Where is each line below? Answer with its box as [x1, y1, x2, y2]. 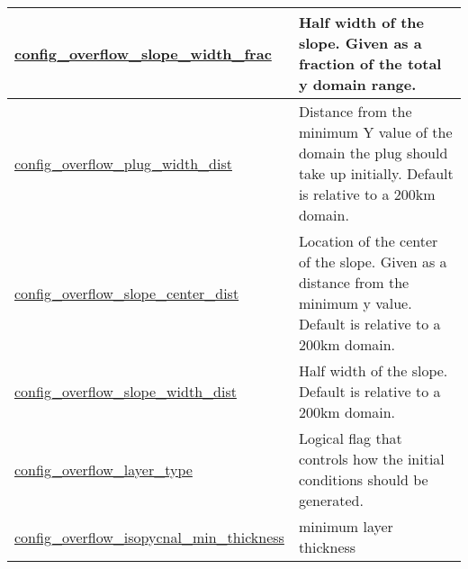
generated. [298, 490, 364, 510]
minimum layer [298, 516, 393, 537]
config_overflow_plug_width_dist [14, 152, 232, 174]
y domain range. [298, 74, 417, 95]
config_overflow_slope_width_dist [14, 381, 237, 402]
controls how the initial [298, 448, 445, 469]
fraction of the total [298, 53, 442, 74]
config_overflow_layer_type [14, 458, 193, 480]
